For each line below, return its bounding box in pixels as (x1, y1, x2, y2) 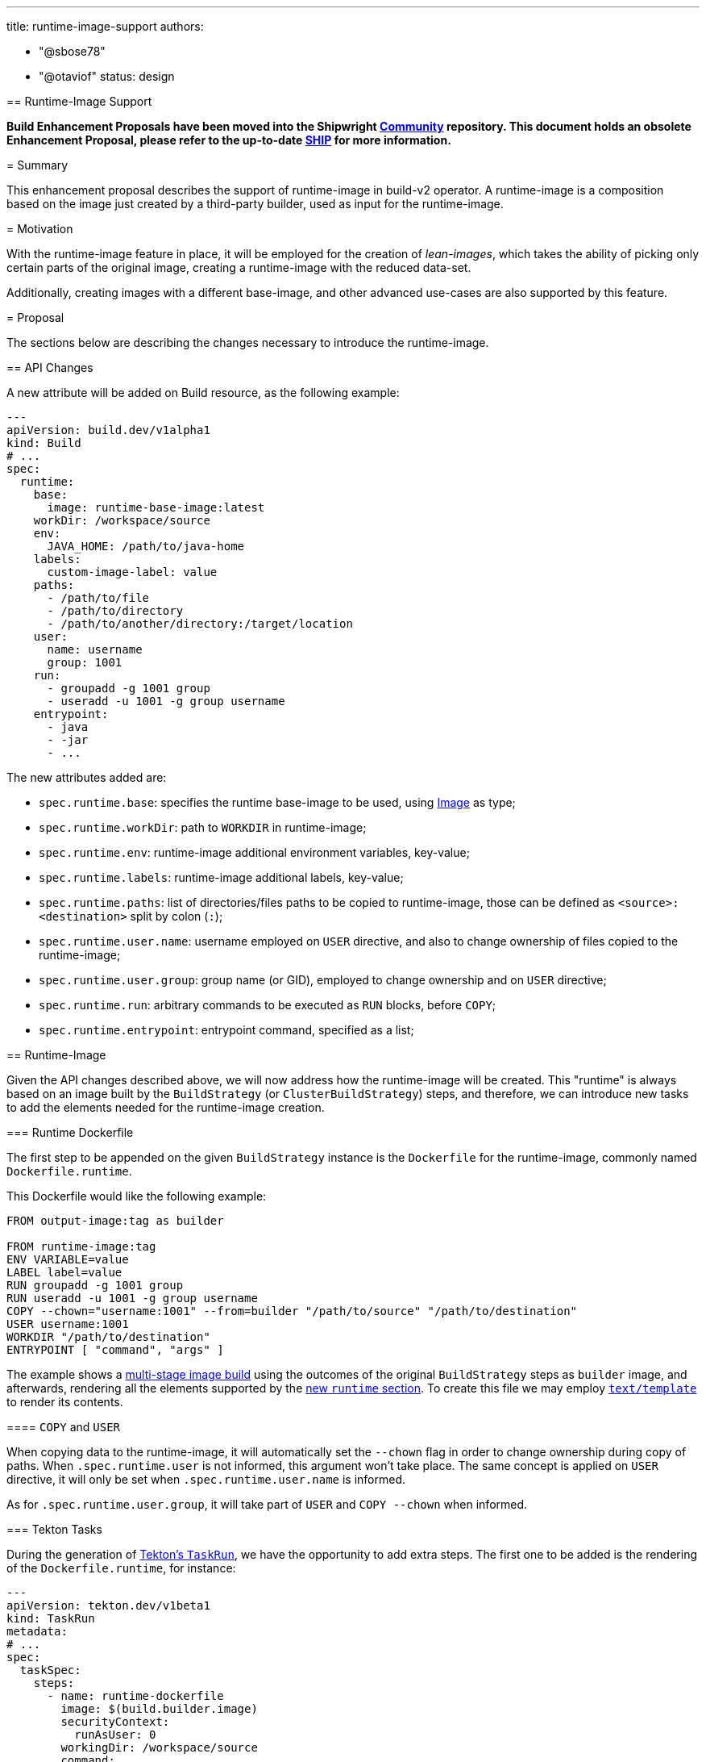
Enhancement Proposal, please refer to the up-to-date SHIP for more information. (6, 133, 451, 147)
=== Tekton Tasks (6, 1522, 102, 1536)
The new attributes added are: (6, 770, 167, 784)
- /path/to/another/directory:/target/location (47, 617, 353, 630)
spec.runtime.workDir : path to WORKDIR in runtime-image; (39, 820, 367, 834)
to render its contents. (6, 1395, 123, 1409)
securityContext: (60, 1715, 170, 1728)
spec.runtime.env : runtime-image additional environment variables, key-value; (39, 846, 470, 859)
